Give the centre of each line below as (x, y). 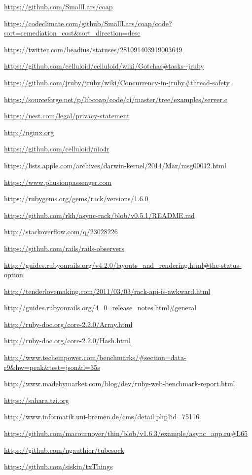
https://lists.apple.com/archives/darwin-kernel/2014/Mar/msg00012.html (115, 165)
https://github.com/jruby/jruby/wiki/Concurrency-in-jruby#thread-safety (117, 82)
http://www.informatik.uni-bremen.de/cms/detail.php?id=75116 (102, 417)
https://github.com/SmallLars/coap (58, 6)
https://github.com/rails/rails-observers (64, 248)
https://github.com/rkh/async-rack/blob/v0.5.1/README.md (99, 215)
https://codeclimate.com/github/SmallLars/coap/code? (88, 23)
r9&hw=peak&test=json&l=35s (52, 367)
